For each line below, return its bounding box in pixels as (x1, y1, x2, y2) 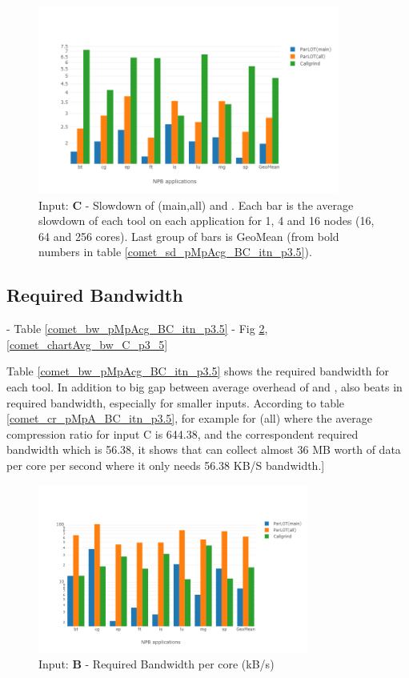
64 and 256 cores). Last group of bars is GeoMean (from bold (38, 227, 339, 244)
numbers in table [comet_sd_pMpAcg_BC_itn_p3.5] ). (38, 243, 312, 260)
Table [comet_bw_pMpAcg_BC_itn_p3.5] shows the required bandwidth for (6, 363, 390, 379)
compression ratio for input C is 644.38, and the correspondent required (6, 425, 359, 442)
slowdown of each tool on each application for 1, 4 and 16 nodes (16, (38, 212, 375, 229)
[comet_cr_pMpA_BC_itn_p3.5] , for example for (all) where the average (6, 410, 372, 427)
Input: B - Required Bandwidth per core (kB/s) (38, 656, 275, 672)
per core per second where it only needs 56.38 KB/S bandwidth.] (6, 456, 325, 473)
